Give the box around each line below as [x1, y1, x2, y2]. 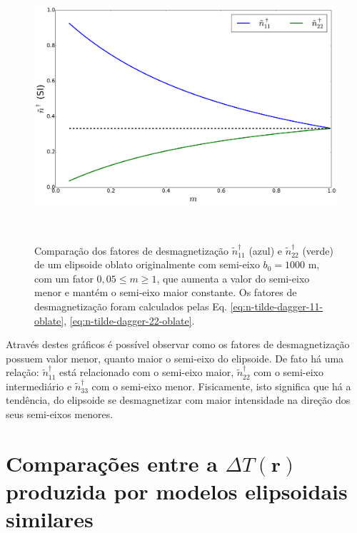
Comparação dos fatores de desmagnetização [34, 243, 229, 258]
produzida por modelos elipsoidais [6, 477, 348, 506]
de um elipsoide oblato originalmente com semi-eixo [34, 257, 260, 272]
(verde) [302, 243, 333, 258]
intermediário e [6, 378, 72, 393]
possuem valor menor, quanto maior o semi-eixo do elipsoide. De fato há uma [6, 350, 344, 365]
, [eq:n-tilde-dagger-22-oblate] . [64, 313, 195, 328]
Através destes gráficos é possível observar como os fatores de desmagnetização [6, 337, 350, 352]
